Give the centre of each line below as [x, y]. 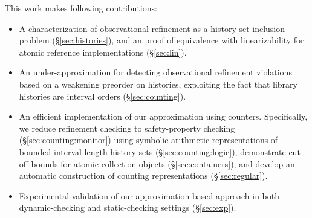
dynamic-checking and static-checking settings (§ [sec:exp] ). [128, 207]
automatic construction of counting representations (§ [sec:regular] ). [143, 175]
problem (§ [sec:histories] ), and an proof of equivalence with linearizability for [161, 40]
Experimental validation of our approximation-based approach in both [149, 195]
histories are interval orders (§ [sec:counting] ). [102, 96]
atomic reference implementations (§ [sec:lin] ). [103, 52]
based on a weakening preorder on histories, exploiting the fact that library [158, 84]
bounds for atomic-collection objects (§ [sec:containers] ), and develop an [163, 163]
